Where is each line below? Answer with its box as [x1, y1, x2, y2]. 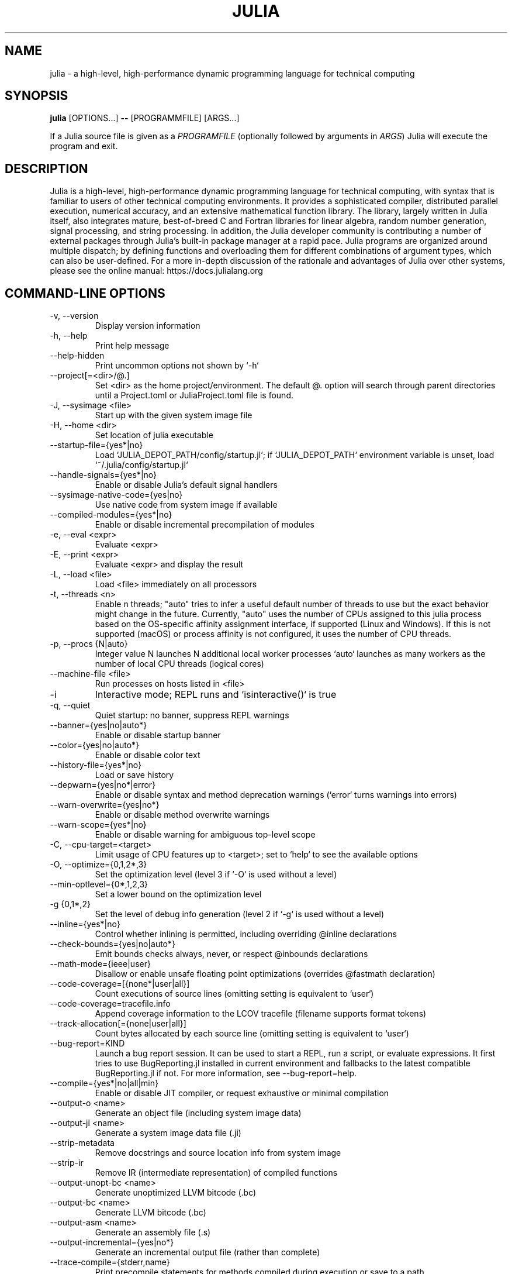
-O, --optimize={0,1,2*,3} [50, 859, 147, 870]
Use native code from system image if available [95, 500, 278, 510]
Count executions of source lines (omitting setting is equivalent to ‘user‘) [95, 989, 374, 999]
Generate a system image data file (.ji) [95, 1128, 241, 1138]
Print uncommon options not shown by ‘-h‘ [95, 360, 259, 371]
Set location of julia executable [95, 430, 213, 440]
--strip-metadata [50, 1138, 115, 1148]
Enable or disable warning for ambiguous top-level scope [95, 829, 316, 840]
